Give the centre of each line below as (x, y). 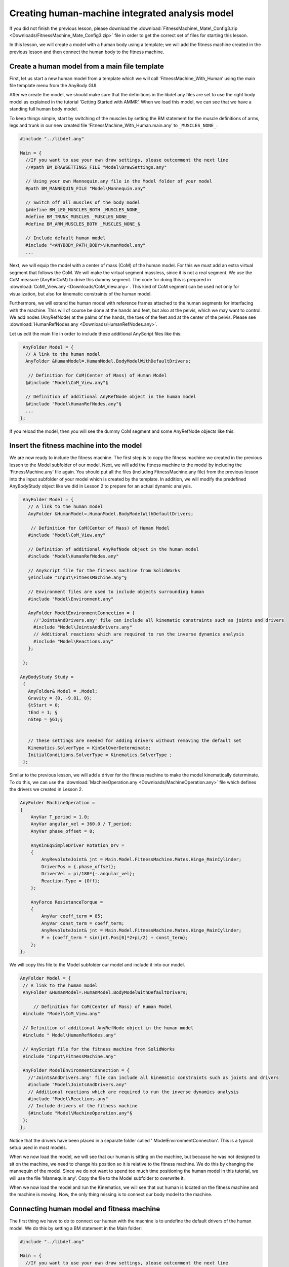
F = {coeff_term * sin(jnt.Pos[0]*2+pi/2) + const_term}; (115, 937)
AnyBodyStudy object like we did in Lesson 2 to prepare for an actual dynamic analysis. (101, 486)
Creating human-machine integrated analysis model (121, 13)
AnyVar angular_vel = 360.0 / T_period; (81, 824)
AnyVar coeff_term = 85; (72, 916)
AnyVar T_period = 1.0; (60, 817)
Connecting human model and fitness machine (85, 1209)
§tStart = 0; (44, 705)
